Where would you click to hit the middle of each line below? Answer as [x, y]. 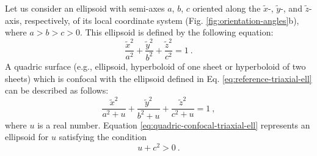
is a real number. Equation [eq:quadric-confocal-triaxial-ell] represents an [174, 124]
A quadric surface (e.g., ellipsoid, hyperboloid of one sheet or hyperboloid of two [155, 66]
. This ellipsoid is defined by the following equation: [177, 32]
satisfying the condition [103, 137]
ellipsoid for [27, 137]
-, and [291, 8]
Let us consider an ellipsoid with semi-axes [85, 8]
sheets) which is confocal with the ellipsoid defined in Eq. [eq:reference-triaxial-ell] [158, 78]
